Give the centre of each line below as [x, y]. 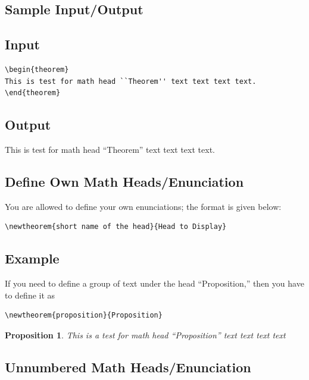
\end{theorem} [33, 93]
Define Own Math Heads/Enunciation [124, 181]
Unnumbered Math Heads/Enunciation [128, 367]
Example [32, 258]
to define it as [30, 295]
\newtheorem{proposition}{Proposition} [84, 315]
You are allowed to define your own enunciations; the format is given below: [143, 206]
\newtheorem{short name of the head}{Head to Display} [116, 227]
